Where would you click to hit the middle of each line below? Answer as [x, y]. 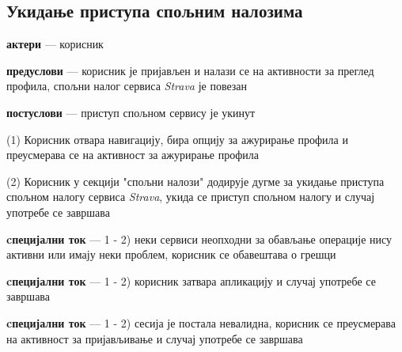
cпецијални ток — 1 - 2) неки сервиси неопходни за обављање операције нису [199, 238]
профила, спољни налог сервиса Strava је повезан [127, 86]
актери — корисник [55, 44]
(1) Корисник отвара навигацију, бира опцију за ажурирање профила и [177, 139]
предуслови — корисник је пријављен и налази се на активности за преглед [190, 70]
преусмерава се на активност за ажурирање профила [133, 155]
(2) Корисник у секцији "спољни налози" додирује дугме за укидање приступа [195, 181]
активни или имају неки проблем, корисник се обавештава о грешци [171, 254]
